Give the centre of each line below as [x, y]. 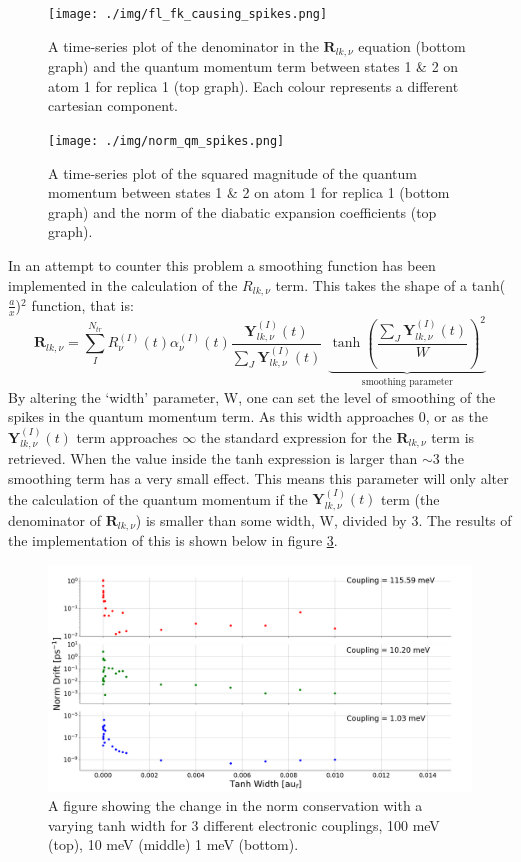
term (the [410, 498]
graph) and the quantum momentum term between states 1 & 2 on [253, 66]
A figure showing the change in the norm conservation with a [235, 805]
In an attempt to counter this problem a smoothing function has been [222, 264]
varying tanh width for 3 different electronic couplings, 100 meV [244, 824]
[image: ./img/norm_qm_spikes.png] [166, 140]
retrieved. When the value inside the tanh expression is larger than [213, 458]
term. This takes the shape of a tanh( [390, 284]
